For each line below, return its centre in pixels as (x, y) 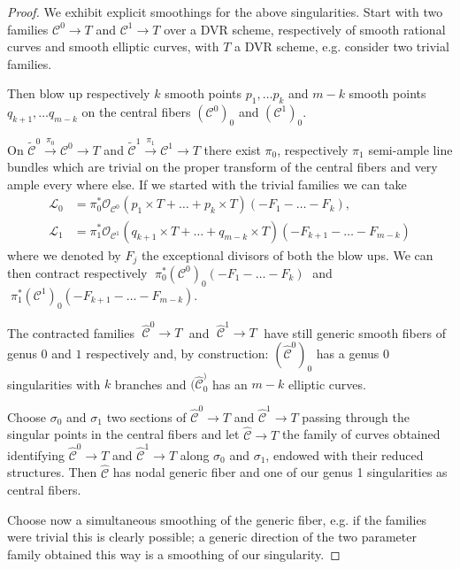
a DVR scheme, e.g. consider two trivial (341, 46)
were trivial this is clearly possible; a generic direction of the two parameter (212, 537)
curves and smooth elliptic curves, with (113, 46)
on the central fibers (136, 112)
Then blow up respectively (79, 93)
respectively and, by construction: (177, 353)
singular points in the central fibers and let (123, 434)
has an (230, 384)
